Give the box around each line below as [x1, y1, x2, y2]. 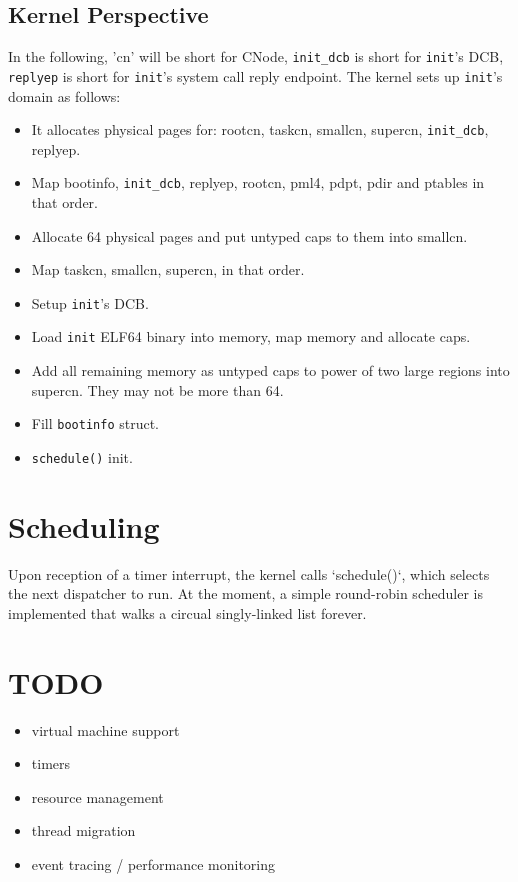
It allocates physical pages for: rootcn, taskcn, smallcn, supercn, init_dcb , [31, 119, 489, 140]
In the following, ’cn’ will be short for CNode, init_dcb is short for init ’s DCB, [8, 46, 504, 67]
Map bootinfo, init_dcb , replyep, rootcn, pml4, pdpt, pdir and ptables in [31, 172, 485, 193]
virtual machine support [31, 719, 180, 740]
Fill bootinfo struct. [31, 413, 160, 434]
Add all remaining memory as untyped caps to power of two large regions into [31, 360, 510, 381]
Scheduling [8, 505, 160, 546]
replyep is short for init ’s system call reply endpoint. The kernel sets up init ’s [8, 65, 503, 86]
